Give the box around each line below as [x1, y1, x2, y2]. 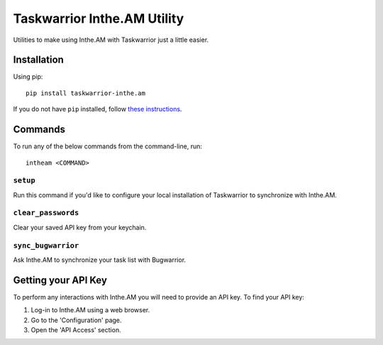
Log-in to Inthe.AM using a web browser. [30, 306, 150, 314]
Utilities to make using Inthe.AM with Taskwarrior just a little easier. [13, 35, 209, 44]
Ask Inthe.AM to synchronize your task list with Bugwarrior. [13, 256, 187, 264]
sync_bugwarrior [13, 241, 79, 250]
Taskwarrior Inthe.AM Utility [13, 11, 184, 26]
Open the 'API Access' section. [30, 326, 121, 334]
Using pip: [13, 72, 43, 81]
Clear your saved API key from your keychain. [13, 223, 147, 231]
